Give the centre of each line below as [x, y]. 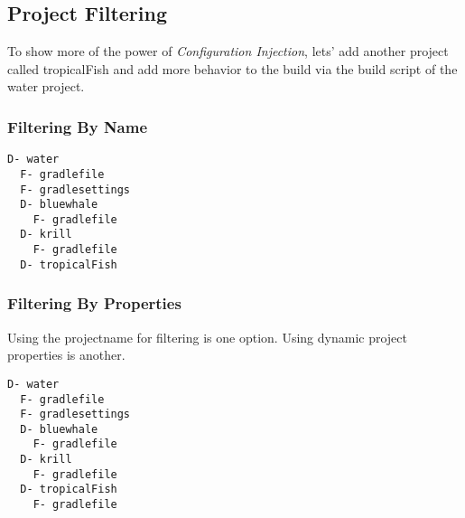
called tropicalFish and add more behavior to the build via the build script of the [232, 68]
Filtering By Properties [94, 303]
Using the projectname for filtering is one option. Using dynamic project [207, 337]
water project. [46, 86]
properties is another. [66, 355]
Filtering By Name [78, 126]
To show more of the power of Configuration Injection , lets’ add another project [228, 51]
